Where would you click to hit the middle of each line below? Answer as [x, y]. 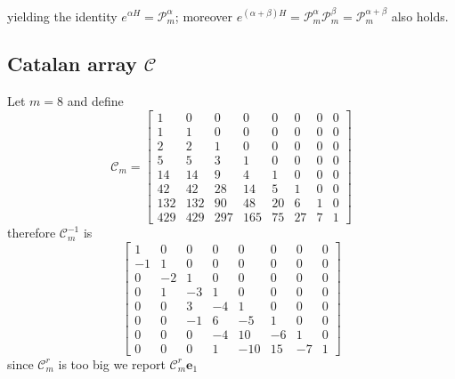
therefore [32, 233]
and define [95, 101]
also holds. [420, 16]
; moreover [204, 16]
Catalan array [72, 64]
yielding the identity [62, 16]
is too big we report [112, 363]
